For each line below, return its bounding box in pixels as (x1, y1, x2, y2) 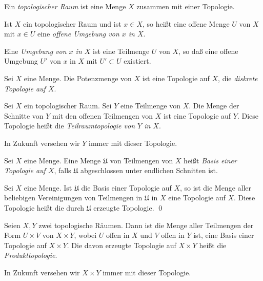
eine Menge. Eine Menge (24, 155, 101, 165)
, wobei (74, 230, 97, 240)
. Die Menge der (189, 100, 239, 111)
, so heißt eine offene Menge (143, 18, 230, 29)
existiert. (124, 55, 151, 66)
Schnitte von (4, 110, 44, 121)
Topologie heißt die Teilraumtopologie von (4, 120, 135, 131)
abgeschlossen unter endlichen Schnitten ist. (80, 165, 218, 176)
